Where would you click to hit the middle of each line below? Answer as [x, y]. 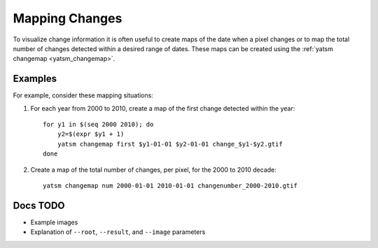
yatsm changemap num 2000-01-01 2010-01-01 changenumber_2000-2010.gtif [170, 185]
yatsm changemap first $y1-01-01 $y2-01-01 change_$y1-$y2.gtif [170, 144]
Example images [54, 222]
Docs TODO [39, 206]
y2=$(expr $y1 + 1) [91, 134]
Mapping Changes [68, 18]
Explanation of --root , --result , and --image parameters [118, 232]
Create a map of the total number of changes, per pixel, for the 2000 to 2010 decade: [153, 170]
